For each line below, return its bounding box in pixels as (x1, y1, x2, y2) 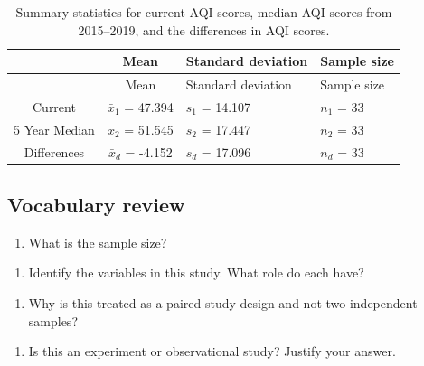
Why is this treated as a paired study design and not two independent (28, 294, 418, 313)
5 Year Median (14, 119, 95, 138)
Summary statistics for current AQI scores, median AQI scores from (15, 3, 392, 21)
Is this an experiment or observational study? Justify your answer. (28, 342, 396, 361)
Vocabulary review (7, 191, 185, 219)
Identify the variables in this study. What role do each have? (28, 263, 364, 282)
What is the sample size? (28, 232, 167, 251)
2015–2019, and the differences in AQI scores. (78, 20, 330, 39)
